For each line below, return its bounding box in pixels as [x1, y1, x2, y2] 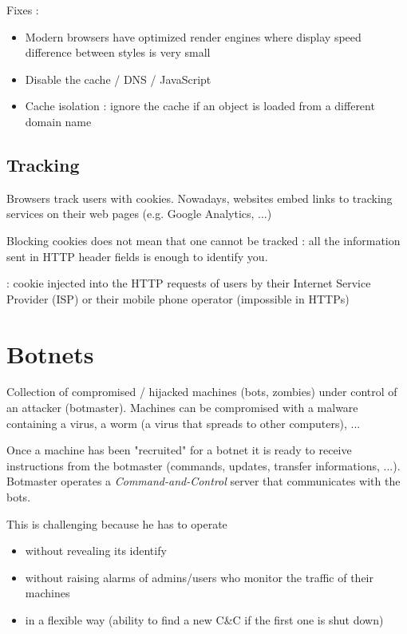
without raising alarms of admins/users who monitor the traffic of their [25, 569, 373, 585]
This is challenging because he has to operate [6, 515, 227, 532]
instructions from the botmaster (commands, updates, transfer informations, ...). [6, 457, 401, 474]
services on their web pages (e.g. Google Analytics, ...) [6, 205, 272, 222]
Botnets [6, 337, 94, 370]
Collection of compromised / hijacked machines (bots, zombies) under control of [6, 383, 397, 400]
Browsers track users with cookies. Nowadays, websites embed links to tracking [6, 189, 393, 206]
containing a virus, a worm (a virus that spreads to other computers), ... [6, 414, 361, 431]
